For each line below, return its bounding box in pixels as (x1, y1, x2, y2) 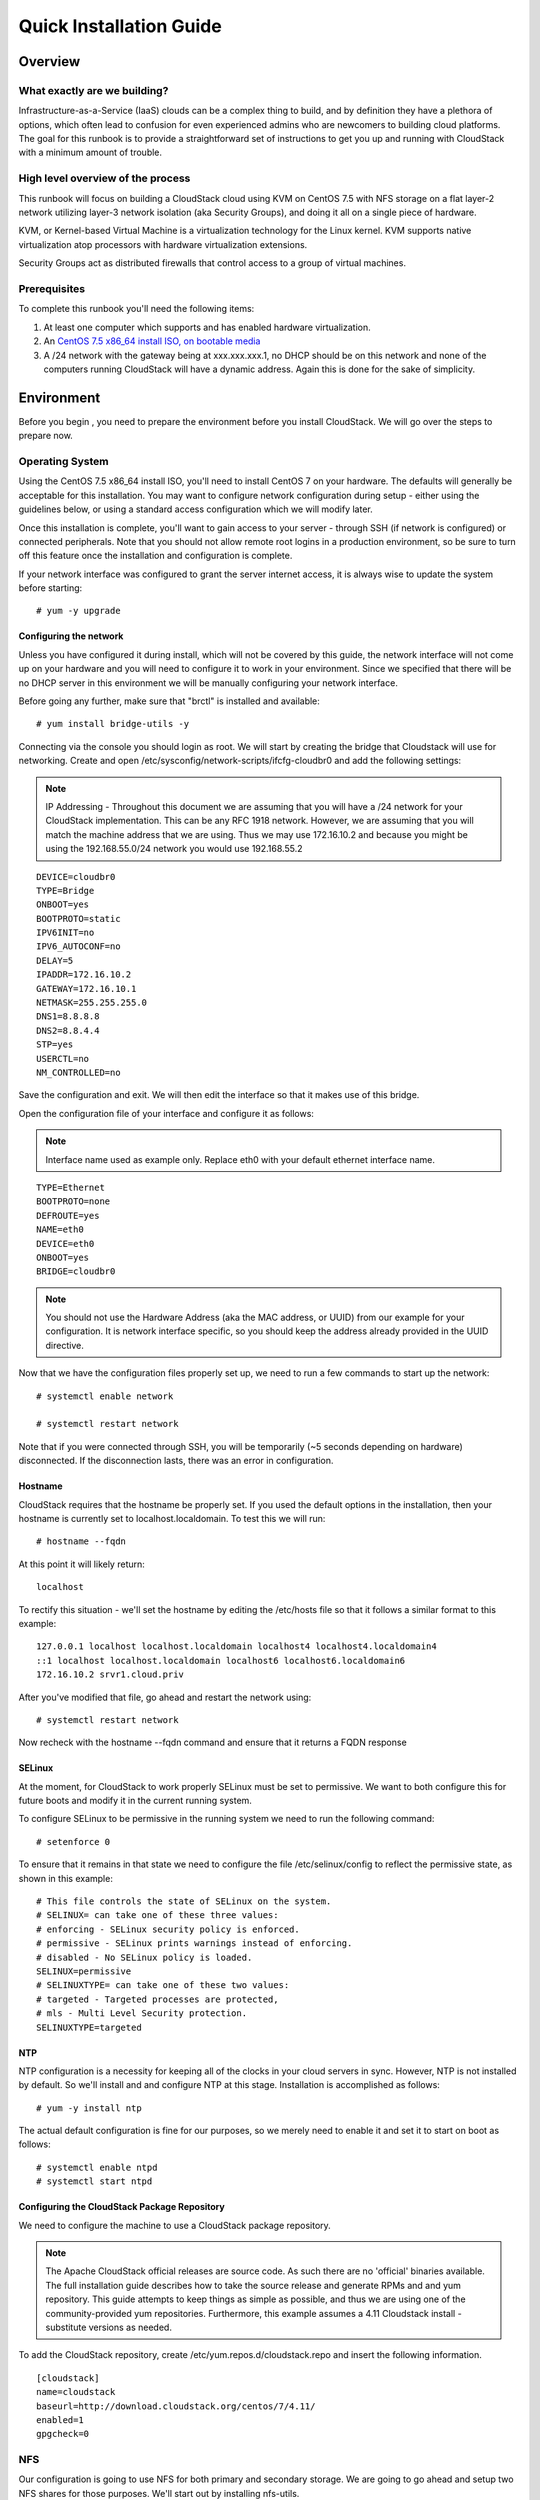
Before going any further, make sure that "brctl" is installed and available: (18, 695, 320, 707)
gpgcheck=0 (36, 2428, 90, 2440)
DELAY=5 (36, 955, 74, 966)
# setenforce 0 (36, 1836, 111, 1847)
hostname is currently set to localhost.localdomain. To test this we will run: (18, 1512, 326, 1524)
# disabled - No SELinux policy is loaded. (36, 1951, 253, 1963)
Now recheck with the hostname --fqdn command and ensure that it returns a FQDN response (18, 1736, 407, 1749)
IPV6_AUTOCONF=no (36, 941, 121, 952)
